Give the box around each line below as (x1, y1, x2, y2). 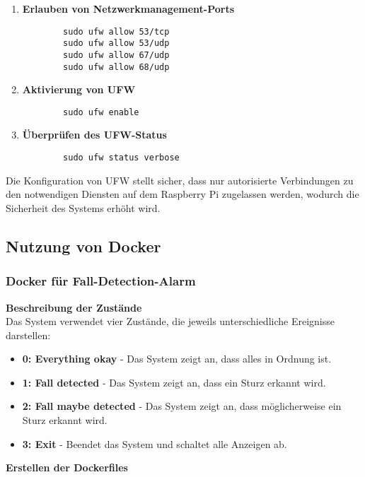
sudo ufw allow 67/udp (63, 49, 170, 60)
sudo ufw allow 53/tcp (63, 26, 170, 37)
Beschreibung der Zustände (6, 300, 142, 314)
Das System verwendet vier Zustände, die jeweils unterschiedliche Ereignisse (6, 314, 335, 329)
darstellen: (6, 327, 51, 342)
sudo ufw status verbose (63, 153, 180, 163)
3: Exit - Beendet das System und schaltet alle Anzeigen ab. (22, 436, 287, 451)
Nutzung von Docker (6, 235, 161, 257)
